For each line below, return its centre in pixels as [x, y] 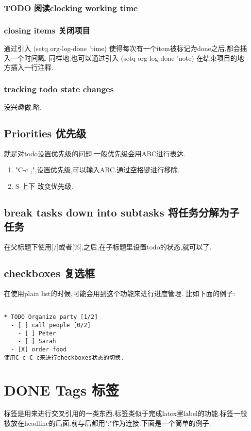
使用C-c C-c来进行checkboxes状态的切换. [64, 357]
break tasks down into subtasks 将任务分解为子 [122, 212]
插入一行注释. [32, 67]
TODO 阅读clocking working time [71, 8]
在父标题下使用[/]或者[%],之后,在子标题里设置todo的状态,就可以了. [108, 247]
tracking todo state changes [59, 89]
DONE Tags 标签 [61, 390]
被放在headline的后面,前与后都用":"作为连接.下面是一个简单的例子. [108, 423]
